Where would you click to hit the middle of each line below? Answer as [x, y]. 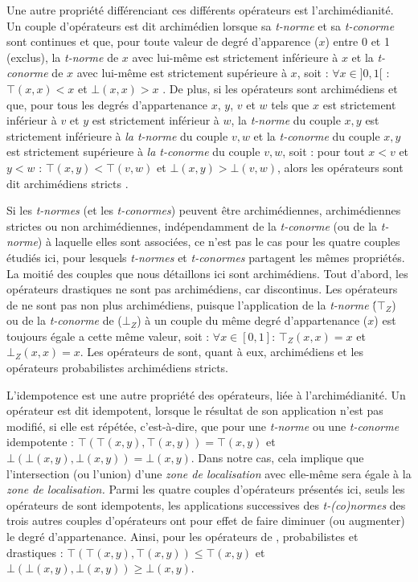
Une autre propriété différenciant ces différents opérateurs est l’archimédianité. [200, 10]
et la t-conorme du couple [317, 135]
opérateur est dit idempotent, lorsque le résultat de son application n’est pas [195, 410]
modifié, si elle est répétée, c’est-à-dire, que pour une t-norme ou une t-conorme [203, 426]
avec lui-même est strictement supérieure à [182, 73]
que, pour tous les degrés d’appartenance [107, 104]
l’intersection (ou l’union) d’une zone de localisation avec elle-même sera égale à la [209, 473]
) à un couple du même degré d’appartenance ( [252, 320]
